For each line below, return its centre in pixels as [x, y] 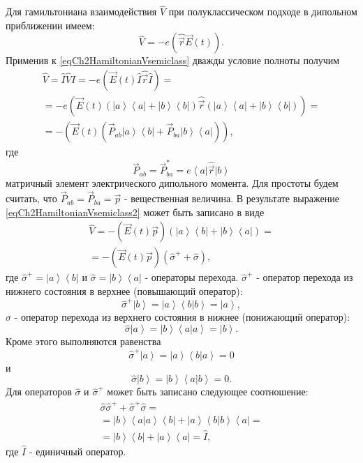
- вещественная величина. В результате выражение [231, 198]
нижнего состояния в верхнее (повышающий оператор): [124, 291]
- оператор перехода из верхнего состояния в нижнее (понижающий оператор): [182, 317]
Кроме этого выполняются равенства [83, 341]
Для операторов [39, 392]
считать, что [31, 198]
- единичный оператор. [77, 451]
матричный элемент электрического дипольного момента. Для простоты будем [172, 183]
